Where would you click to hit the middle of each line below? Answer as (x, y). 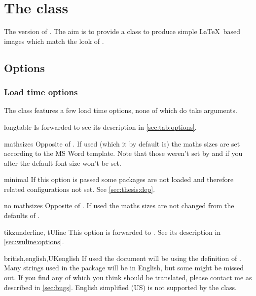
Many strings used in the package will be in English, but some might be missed (124, 268)
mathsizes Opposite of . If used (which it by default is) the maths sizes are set (122, 143)
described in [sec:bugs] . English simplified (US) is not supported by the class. (120, 287)
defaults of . (22, 215)
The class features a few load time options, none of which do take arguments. (121, 110)
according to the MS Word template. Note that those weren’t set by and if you (123, 153)
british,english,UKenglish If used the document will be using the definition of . (123, 258)
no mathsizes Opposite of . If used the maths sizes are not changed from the (119, 205)
